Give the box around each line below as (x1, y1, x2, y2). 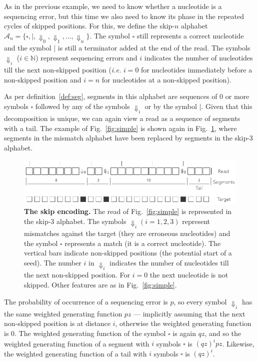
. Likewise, (222, 338, 254, 348)
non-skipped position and (4, 74, 81, 84)
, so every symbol (173, 296, 227, 306)
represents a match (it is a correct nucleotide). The (64, 237, 221, 248)
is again (172, 328, 196, 338)
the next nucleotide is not (149, 269, 228, 280)
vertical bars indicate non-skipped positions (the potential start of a (24, 247, 232, 258)
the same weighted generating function (4, 308, 122, 318)
